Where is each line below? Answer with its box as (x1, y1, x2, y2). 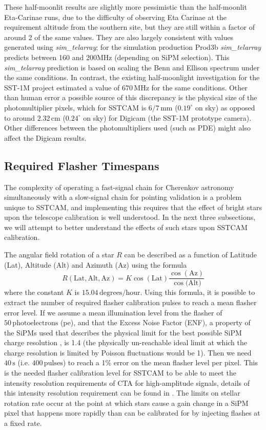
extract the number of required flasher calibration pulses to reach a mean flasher (4, 296, 257, 307)
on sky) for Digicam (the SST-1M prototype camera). (83, 112, 252, 123)
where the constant (4, 287, 64, 297)
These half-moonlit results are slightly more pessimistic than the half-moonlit (4, 2, 247, 12)
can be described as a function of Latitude (124, 249, 257, 260)
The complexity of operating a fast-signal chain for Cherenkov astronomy (4, 181, 234, 192)
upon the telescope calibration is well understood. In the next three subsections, (4, 212, 256, 222)
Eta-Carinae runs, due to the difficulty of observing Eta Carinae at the (4, 11, 227, 22)
